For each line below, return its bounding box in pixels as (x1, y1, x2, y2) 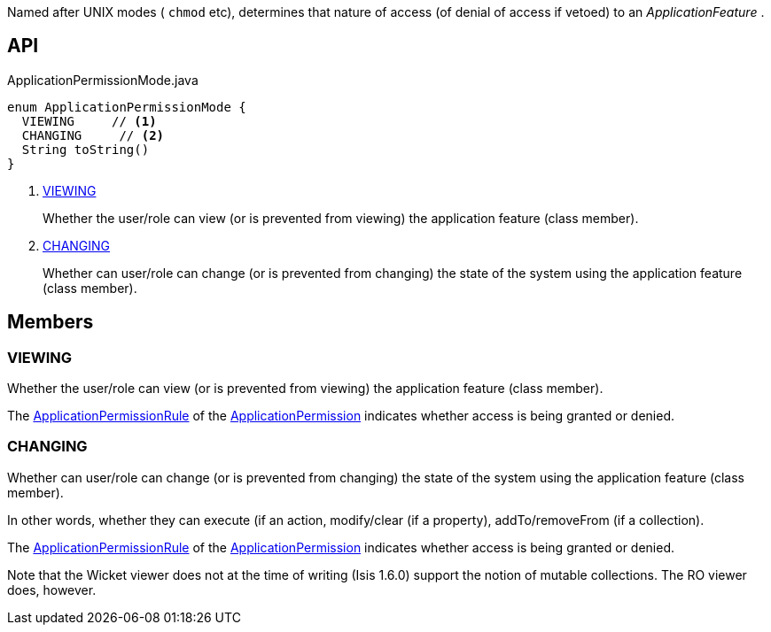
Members (7, 311, 94, 334)
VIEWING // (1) (21, 113, 157, 128)
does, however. (7, 582, 97, 597)
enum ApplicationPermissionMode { (7, 99, 246, 114)
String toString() (21, 142, 150, 157)
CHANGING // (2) (21, 127, 165, 143)
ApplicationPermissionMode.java (7, 72, 199, 88)
